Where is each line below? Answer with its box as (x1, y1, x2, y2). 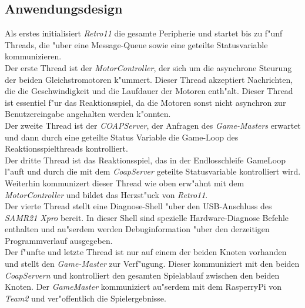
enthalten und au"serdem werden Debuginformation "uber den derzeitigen (5, 223, 270, 235)
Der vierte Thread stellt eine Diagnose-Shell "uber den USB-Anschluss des (5, 200, 272, 212)
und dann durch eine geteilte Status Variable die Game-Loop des (5, 130, 239, 143)
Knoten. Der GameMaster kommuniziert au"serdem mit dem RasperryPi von (5, 280, 282, 293)
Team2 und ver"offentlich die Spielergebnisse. (5, 292, 166, 304)
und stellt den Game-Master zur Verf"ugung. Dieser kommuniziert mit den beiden (5, 257, 300, 270)
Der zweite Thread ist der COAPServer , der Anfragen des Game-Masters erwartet (5, 119, 301, 131)
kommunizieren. (5, 50, 62, 62)
